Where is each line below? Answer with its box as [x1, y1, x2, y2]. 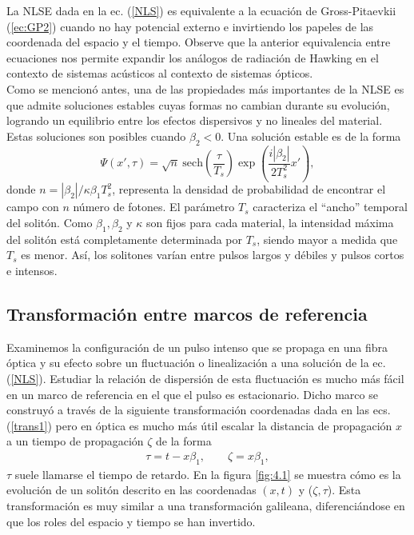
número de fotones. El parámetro [73, 198, 235, 215]
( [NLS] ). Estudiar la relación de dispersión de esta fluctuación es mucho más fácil [6, 370, 404, 387]
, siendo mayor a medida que [257, 230, 398, 247]
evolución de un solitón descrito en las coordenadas [6, 481, 257, 498]
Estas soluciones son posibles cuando [6, 127, 186, 144]
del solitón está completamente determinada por [6, 230, 242, 247]
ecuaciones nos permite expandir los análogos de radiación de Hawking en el [6, 49, 379, 66]
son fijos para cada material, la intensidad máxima [146, 214, 394, 231]
